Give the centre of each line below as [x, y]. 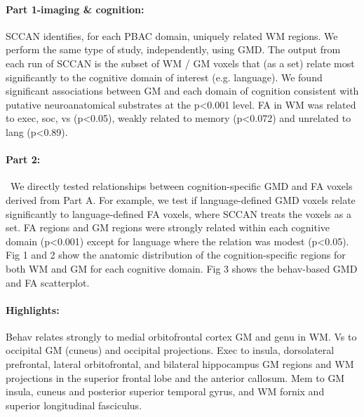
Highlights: [33, 309]
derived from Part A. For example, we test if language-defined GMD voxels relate [181, 199]
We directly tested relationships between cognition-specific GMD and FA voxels [181, 186]
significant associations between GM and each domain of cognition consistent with [182, 91]
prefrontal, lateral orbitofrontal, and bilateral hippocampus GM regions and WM [180, 364]
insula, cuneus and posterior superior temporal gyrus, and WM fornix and [165, 391]
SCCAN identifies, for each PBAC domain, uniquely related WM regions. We [172, 35]
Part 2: [23, 159]
